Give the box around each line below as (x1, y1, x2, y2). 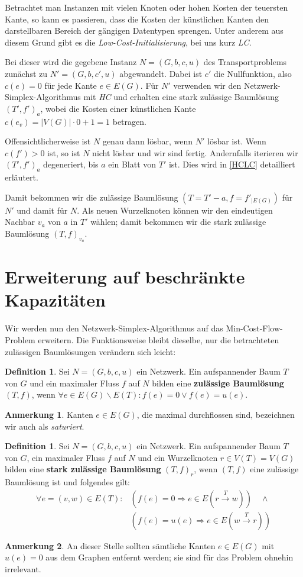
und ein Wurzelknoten (138, 451, 218, 463)
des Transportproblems (203, 56, 287, 68)
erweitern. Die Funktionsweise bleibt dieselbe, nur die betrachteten (38, 334, 279, 346)
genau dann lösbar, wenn (102, 135, 193, 147)
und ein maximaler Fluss (30, 376, 119, 389)
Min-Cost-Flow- (226, 322, 283, 334)
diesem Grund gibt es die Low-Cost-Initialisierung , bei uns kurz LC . (5, 36, 252, 48)
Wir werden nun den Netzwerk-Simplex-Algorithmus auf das (5, 322, 223, 334)
